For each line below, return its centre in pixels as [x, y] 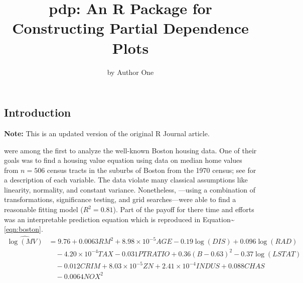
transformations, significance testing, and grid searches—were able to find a [120, 199]
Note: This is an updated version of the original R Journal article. [107, 133]
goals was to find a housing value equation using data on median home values [123, 160]
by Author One [130, 72]
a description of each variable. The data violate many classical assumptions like [126, 180]
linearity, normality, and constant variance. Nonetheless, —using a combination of [130, 189]
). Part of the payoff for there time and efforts [184, 209]
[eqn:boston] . [24, 229]
